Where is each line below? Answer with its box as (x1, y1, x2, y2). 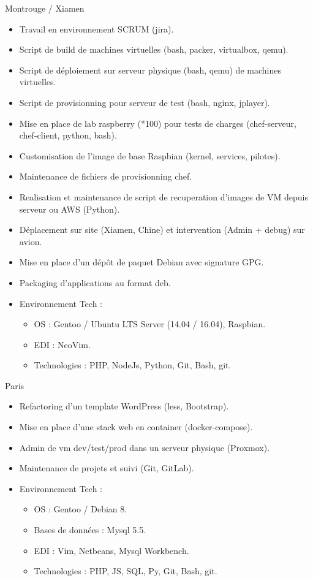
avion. (19, 235, 42, 248)
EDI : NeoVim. (34, 338, 91, 351)
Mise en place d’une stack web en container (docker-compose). (19, 420, 253, 433)
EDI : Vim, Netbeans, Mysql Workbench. (34, 544, 189, 556)
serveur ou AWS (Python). (19, 202, 120, 215)
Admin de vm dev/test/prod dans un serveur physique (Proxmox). (19, 441, 270, 454)
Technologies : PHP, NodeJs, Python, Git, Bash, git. (34, 359, 232, 371)
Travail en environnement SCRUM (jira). (19, 22, 174, 35)
